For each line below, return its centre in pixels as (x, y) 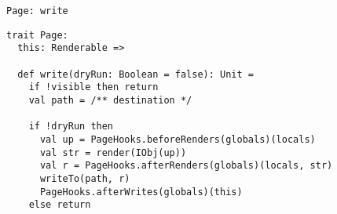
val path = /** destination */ (110, 100)
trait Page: (37, 35)
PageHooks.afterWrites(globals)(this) (141, 192)
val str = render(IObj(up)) (113, 152)
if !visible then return (93, 87)
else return (60, 205)
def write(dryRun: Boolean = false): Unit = (136, 74)
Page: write (37, 11)
